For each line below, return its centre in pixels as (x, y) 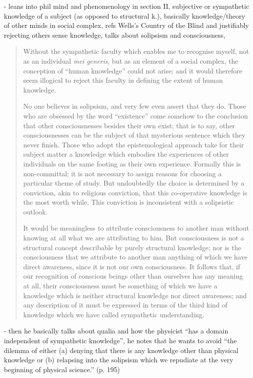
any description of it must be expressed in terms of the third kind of (125, 305)
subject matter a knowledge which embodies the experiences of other (126, 154)
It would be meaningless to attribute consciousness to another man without (136, 228)
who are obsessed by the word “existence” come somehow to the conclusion (136, 115)
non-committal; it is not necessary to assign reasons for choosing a (122, 173)
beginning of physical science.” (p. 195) (62, 369)
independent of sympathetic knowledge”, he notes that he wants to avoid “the (120, 340)
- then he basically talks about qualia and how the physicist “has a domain (116, 331)
